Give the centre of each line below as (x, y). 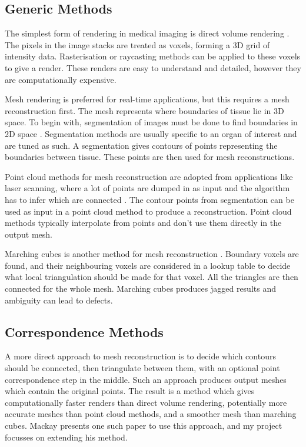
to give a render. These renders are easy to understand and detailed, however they (153, 67)
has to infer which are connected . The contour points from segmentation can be (149, 199)
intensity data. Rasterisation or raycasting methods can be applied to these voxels (153, 56)
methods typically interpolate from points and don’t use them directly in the (143, 223)
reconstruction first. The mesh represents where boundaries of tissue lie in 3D (144, 110)
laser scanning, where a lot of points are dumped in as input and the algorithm (147, 188)
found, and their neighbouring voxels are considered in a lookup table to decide (148, 265)
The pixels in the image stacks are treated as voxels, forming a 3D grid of (137, 44)
